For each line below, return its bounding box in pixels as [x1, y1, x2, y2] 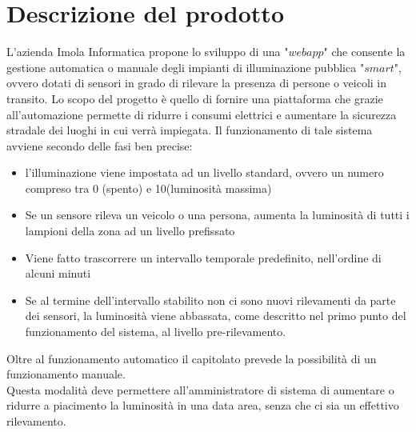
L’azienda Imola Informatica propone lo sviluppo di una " [6, 43, 289, 60]
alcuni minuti [25, 265, 91, 282]
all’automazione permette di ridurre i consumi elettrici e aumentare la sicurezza [6, 106, 397, 122]
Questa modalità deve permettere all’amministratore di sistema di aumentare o [6, 381, 394, 398]
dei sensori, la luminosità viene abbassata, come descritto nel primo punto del [25, 307, 406, 324]
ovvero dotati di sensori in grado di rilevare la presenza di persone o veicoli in [6, 74, 387, 91]
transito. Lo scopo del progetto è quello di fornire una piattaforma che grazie [6, 90, 383, 106]
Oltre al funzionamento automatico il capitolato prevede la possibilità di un [6, 350, 377, 366]
